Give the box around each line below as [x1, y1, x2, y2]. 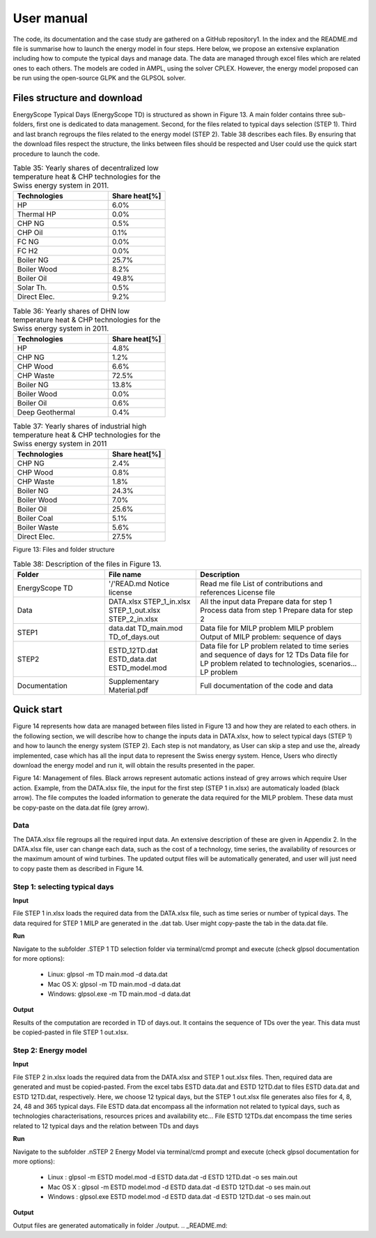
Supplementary [108, 676, 159, 686]
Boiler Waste [17, 523, 59, 532]
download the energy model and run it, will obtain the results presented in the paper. [13, 761, 256, 769]
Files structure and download [13, 91, 143, 104]
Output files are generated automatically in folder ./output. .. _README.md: [13, 1221, 228, 1230]
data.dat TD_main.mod [108, 623, 183, 633]
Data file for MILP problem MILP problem [199, 623, 334, 633]
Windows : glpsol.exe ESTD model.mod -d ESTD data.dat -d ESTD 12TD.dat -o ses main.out [47, 1193, 311, 1201]
